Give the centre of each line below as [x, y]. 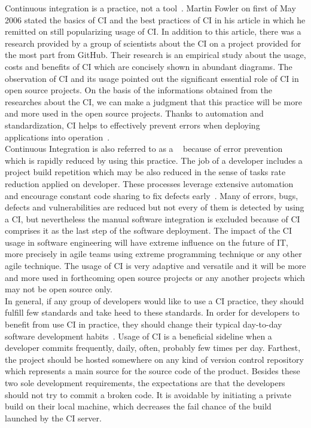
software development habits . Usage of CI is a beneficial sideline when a [138, 336]
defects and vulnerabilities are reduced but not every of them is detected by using [155, 207]
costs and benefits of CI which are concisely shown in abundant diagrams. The [149, 66]
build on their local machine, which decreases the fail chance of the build [138, 406]
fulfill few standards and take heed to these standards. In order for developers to [152, 312]
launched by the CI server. [53, 418]
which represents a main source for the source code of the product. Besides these [153, 371]
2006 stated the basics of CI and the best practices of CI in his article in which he [155, 19]
